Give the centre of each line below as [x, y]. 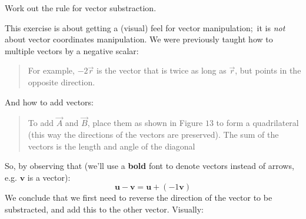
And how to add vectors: [49, 102]
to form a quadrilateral [257, 123]
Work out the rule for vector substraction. [81, 8]
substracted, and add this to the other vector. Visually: [104, 209]
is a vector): [49, 177]
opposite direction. [61, 82]
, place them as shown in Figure [145, 123]
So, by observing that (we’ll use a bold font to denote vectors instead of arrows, [149, 166]
